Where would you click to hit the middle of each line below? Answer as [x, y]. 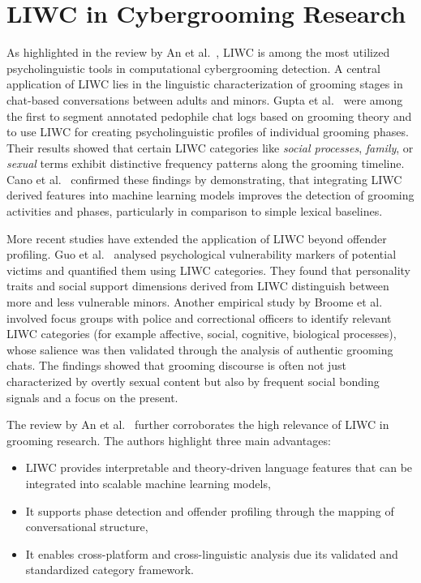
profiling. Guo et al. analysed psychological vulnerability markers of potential [202, 254]
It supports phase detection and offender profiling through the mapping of [210, 510]
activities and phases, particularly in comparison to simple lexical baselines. [195, 211]
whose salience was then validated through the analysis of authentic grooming [200, 349]
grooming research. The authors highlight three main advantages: [169, 440]
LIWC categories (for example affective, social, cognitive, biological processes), [202, 334]
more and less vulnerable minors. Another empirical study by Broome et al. [195, 302]
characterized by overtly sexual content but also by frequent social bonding [193, 381]
